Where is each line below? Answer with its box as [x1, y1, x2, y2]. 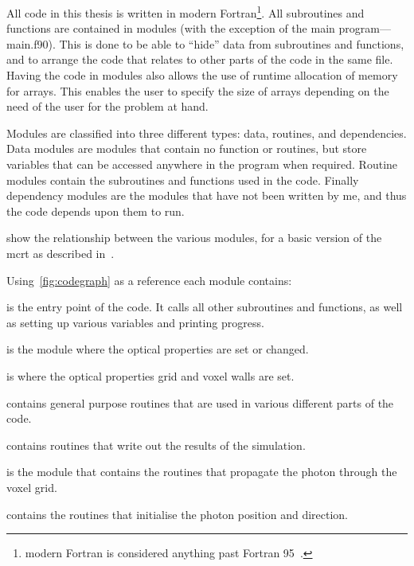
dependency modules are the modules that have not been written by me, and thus [6, 187, 407, 204]
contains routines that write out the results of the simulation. [6, 436, 306, 453]
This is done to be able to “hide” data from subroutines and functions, [59, 35, 404, 52]
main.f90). [6, 35, 56, 52]
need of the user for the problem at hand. [6, 98, 209, 115]
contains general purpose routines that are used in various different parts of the [6, 394, 394, 411]
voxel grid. [6, 478, 57, 495]
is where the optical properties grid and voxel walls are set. [6, 367, 295, 384]
